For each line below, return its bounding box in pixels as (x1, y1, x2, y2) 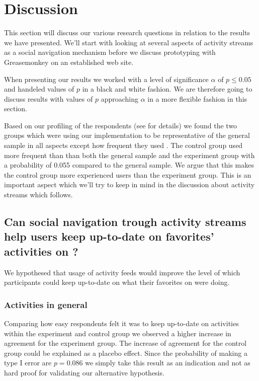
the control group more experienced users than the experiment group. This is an (4, 169, 251, 180)
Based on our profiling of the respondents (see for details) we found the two (4, 120, 237, 130)
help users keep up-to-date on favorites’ (4, 228, 214, 244)
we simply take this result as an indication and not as (85, 357, 250, 368)
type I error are (4, 357, 52, 368)
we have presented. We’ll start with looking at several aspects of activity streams (4, 37, 253, 47)
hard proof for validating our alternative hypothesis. (4, 367, 164, 377)
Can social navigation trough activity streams (4, 214, 246, 230)
